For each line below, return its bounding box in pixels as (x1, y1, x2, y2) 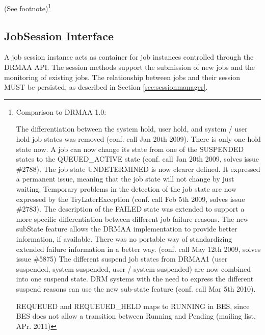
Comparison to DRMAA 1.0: (16, 106, 107, 117)
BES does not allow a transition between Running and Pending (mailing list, (16, 311, 256, 321)
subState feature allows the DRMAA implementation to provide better (16, 223, 237, 234)
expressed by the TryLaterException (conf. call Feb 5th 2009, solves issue (16, 193, 245, 204)
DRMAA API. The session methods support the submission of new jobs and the (4, 62, 255, 72)
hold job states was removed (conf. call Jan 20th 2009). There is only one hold (16, 134, 261, 144)
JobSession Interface (4, 28, 114, 43)
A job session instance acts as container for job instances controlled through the (4, 51, 254, 62)
